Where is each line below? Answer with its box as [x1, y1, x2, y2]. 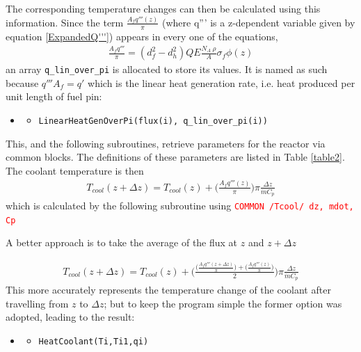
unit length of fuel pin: [6, 89, 102, 104]
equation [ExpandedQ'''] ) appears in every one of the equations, [6, 29, 278, 43]
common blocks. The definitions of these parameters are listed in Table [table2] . [6, 150, 345, 164]
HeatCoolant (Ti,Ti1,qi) [38, 337, 149, 347]
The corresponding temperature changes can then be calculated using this [6, 1, 321, 15]
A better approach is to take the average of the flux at [6, 235, 238, 250]
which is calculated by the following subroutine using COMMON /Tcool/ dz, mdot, [6, 198, 354, 213]
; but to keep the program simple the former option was [104, 296, 342, 310]
